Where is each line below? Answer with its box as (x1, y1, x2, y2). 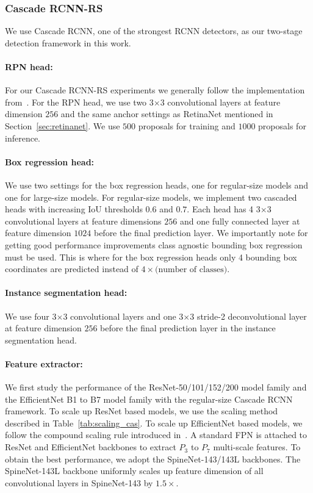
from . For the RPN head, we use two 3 (5, 95, 154, 108)
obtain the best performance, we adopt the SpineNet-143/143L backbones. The (5, 452, 301, 465)
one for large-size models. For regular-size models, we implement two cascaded (5, 190, 297, 203)
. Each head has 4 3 (187, 203, 261, 215)
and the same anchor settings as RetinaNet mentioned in (60, 107, 273, 120)
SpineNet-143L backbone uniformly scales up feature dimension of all (5, 464, 264, 477)
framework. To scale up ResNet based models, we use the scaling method (5, 405, 278, 417)
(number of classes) (155, 265, 228, 275)
